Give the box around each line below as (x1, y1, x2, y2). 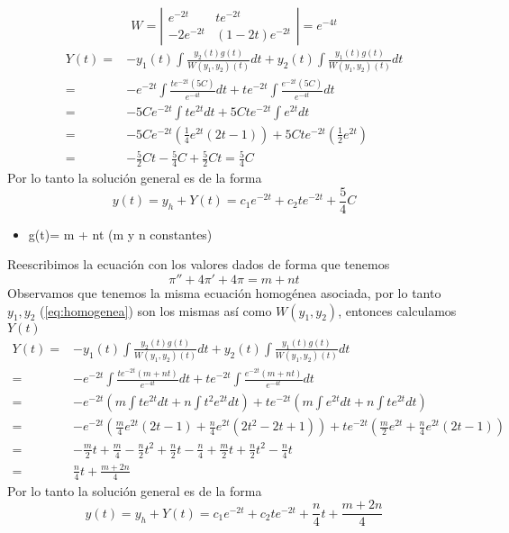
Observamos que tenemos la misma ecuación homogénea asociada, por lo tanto (7, 284, 441, 302)
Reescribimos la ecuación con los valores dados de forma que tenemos (7, 255, 390, 274)
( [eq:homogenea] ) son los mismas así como (40, 301, 272, 320)
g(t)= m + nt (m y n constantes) (28, 224, 213, 243)
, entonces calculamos (338, 301, 457, 320)
